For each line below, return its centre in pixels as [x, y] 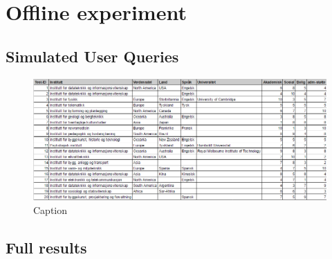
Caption [50, 209]
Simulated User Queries [92, 56]
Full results [46, 247]
